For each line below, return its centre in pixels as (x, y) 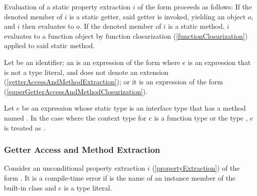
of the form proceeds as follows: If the (195, 6)
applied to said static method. (50, 45)
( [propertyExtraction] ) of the (196, 168)
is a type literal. (88, 187)
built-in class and (30, 187)
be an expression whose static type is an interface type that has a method (134, 108)
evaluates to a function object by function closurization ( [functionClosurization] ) (126, 35)
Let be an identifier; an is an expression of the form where (92, 62)
